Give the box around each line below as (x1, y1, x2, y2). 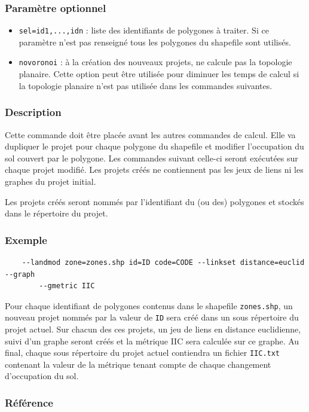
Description (5, 105, 62, 120)
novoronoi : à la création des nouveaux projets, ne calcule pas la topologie (19, 56, 292, 68)
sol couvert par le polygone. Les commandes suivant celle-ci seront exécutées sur (5, 151, 298, 164)
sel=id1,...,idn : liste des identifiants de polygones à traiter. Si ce (19, 24, 269, 36)
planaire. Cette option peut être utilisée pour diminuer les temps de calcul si (19, 68, 299, 80)
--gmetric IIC (39, 282, 95, 291)
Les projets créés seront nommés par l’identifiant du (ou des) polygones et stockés (5, 195, 304, 207)
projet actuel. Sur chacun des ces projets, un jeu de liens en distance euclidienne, (5, 323, 301, 335)
